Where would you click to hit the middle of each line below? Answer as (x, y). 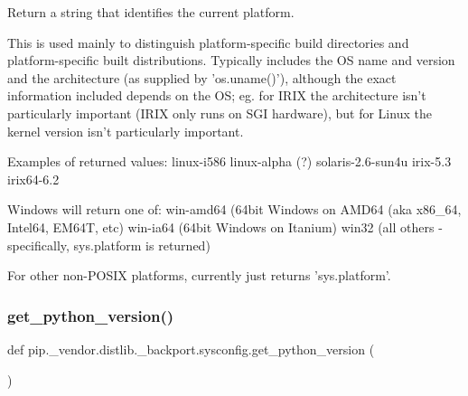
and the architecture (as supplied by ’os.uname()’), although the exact (202, 77)
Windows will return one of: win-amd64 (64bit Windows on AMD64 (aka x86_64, (234, 209)
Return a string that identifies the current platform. (151, 12)
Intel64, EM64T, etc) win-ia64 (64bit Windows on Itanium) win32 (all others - (225, 226)
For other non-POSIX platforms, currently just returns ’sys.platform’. (199, 275)
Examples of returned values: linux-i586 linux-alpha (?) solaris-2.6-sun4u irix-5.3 (229, 161)
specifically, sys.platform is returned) (109, 245)
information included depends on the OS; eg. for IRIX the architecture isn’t (217, 95)
